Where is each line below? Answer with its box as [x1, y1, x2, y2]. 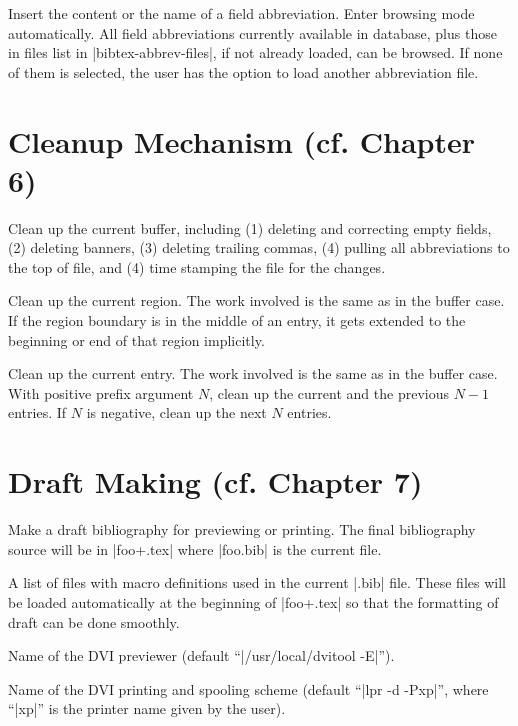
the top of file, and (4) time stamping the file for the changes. [8, 256, 386, 277]
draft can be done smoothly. [8, 611, 180, 632]
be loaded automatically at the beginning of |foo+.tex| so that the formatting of [8, 591, 499, 612]
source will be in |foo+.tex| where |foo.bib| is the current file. [8, 538, 382, 559]
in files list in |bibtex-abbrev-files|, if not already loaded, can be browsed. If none [8, 42, 503, 63]
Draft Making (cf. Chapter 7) [8, 461, 423, 502]
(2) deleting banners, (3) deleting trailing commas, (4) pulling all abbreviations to [8, 237, 510, 258]
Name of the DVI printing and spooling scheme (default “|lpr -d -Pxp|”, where [8, 678, 489, 699]
